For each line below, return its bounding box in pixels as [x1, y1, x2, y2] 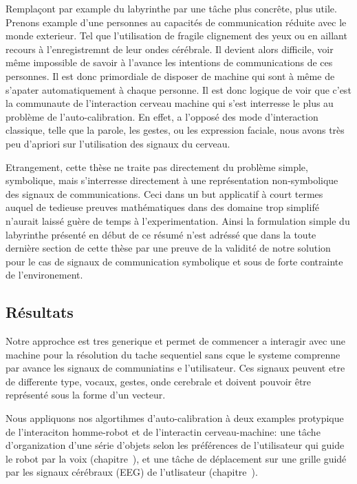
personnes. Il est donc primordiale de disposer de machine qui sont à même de [6, 68, 335, 83]
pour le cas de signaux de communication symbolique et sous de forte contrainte [6, 254, 343, 268]
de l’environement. [6, 268, 83, 282]
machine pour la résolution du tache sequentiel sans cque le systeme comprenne [6, 347, 340, 361]
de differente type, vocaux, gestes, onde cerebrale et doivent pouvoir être [6, 374, 312, 388]
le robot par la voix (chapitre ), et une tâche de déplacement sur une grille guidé [6, 451, 347, 465]
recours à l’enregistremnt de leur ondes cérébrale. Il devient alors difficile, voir [6, 41, 334, 56]
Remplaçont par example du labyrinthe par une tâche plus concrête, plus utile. [6, 1, 337, 15]
